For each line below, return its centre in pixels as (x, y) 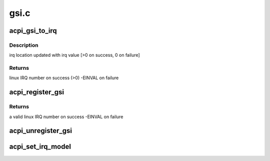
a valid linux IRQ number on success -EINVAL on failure (66, 117)
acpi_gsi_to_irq (33, 31)
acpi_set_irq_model (40, 147)
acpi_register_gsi (37, 92)
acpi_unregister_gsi (41, 131)
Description (24, 45)
